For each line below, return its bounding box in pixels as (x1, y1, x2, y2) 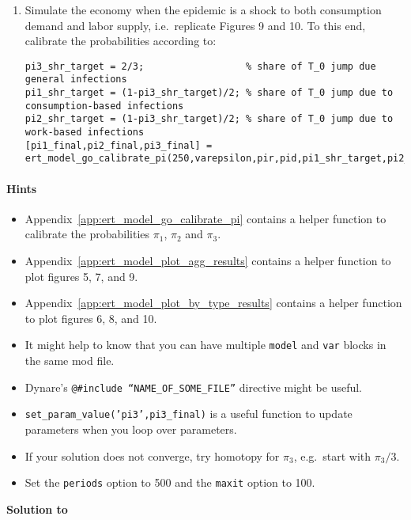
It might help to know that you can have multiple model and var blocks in (25, 336, 386, 353)
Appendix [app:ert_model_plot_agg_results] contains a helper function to (25, 252, 391, 269)
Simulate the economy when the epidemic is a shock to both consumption (25, 2, 382, 17)
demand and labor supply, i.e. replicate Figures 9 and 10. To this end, (25, 17, 366, 33)
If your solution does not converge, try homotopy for (25, 447, 280, 464)
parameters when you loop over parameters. (25, 420, 237, 437)
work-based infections (25, 127, 145, 139)
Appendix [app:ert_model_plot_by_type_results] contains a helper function (25, 294, 402, 311)
